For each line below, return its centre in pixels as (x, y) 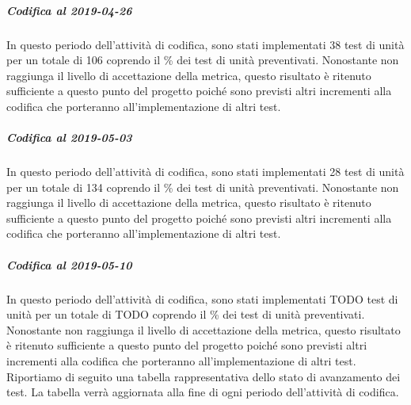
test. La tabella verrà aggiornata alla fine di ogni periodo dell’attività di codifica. (203, 392)
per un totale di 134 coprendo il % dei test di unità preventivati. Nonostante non (203, 187)
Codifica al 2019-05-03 (69, 138)
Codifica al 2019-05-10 (69, 264)
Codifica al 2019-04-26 (69, 10)
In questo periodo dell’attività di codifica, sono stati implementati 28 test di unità (205, 172)
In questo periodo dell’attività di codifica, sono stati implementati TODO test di (202, 298)
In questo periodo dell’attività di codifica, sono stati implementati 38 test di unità (205, 44)
